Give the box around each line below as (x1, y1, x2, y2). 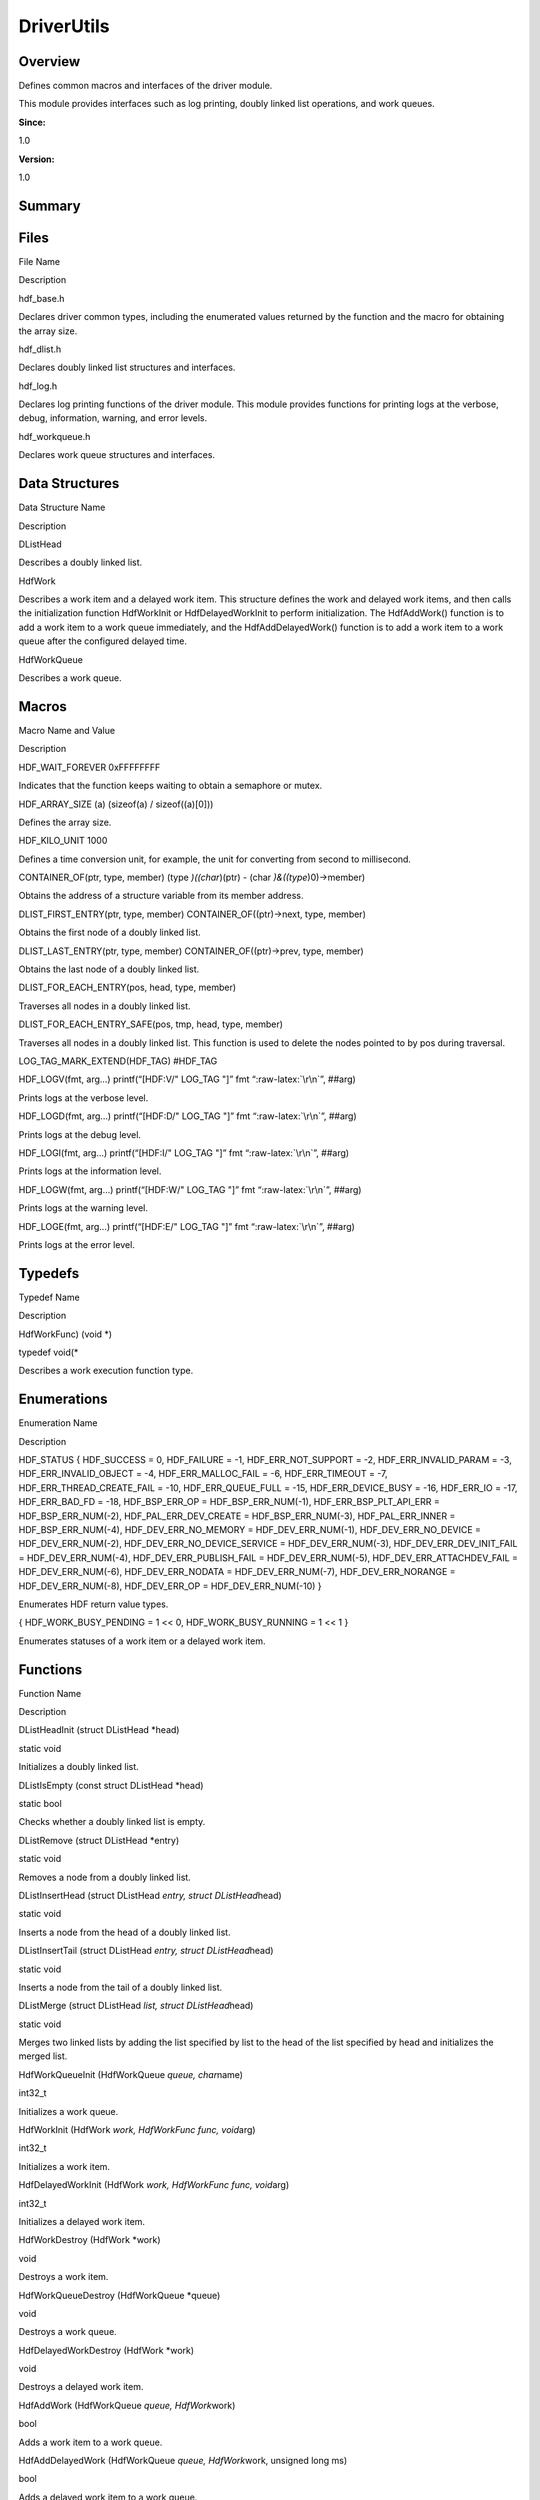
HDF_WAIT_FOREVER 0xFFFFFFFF (18, 761, 161, 773)
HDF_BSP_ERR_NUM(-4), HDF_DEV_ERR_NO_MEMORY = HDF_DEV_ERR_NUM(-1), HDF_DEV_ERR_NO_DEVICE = (18, 1524, 482, 1535)
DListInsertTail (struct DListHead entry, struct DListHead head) (18, 1945, 274, 1957)
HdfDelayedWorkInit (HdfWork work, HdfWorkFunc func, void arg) (18, 2179, 290, 2191)
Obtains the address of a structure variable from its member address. (18, 890, 304, 902)
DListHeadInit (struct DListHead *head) (18, 1724, 180, 1736)
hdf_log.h (18, 380, 58, 392)
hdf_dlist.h (18, 343, 62, 355)
